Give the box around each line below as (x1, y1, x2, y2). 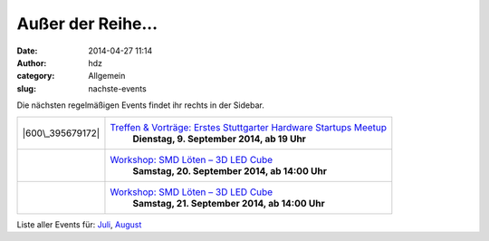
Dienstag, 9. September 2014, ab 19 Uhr (132, 132, 307, 145)
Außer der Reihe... (16, 14, 158, 34)
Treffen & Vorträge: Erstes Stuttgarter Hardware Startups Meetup (110, 120, 388, 133)
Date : (16, 45, 38, 56)
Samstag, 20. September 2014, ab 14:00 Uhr (132, 164, 328, 177)
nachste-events (88, 82, 147, 94)
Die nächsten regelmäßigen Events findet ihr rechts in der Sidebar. (16, 100, 264, 111)
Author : (16, 57, 47, 68)
